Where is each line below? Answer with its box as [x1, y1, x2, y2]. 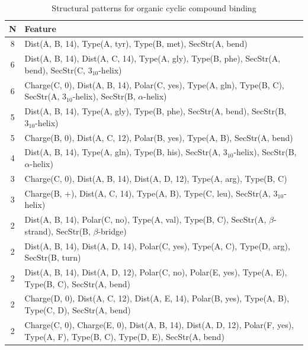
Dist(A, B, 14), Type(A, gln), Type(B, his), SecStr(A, [24, 146, 221, 158]
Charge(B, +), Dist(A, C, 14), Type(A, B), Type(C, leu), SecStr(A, [24, 187, 271, 199]
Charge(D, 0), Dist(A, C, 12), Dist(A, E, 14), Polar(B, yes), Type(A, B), [24, 292, 290, 304]
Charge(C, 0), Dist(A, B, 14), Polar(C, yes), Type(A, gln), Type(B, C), [24, 78, 284, 91]
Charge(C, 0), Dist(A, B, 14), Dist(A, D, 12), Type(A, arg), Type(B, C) [24, 172, 287, 184]
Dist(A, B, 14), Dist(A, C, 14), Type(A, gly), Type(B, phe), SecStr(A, [24, 52, 281, 65]
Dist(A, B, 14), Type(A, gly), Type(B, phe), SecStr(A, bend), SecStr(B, [24, 105, 287, 117]
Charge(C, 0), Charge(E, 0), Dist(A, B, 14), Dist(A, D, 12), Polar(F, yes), [24, 318, 294, 330]
